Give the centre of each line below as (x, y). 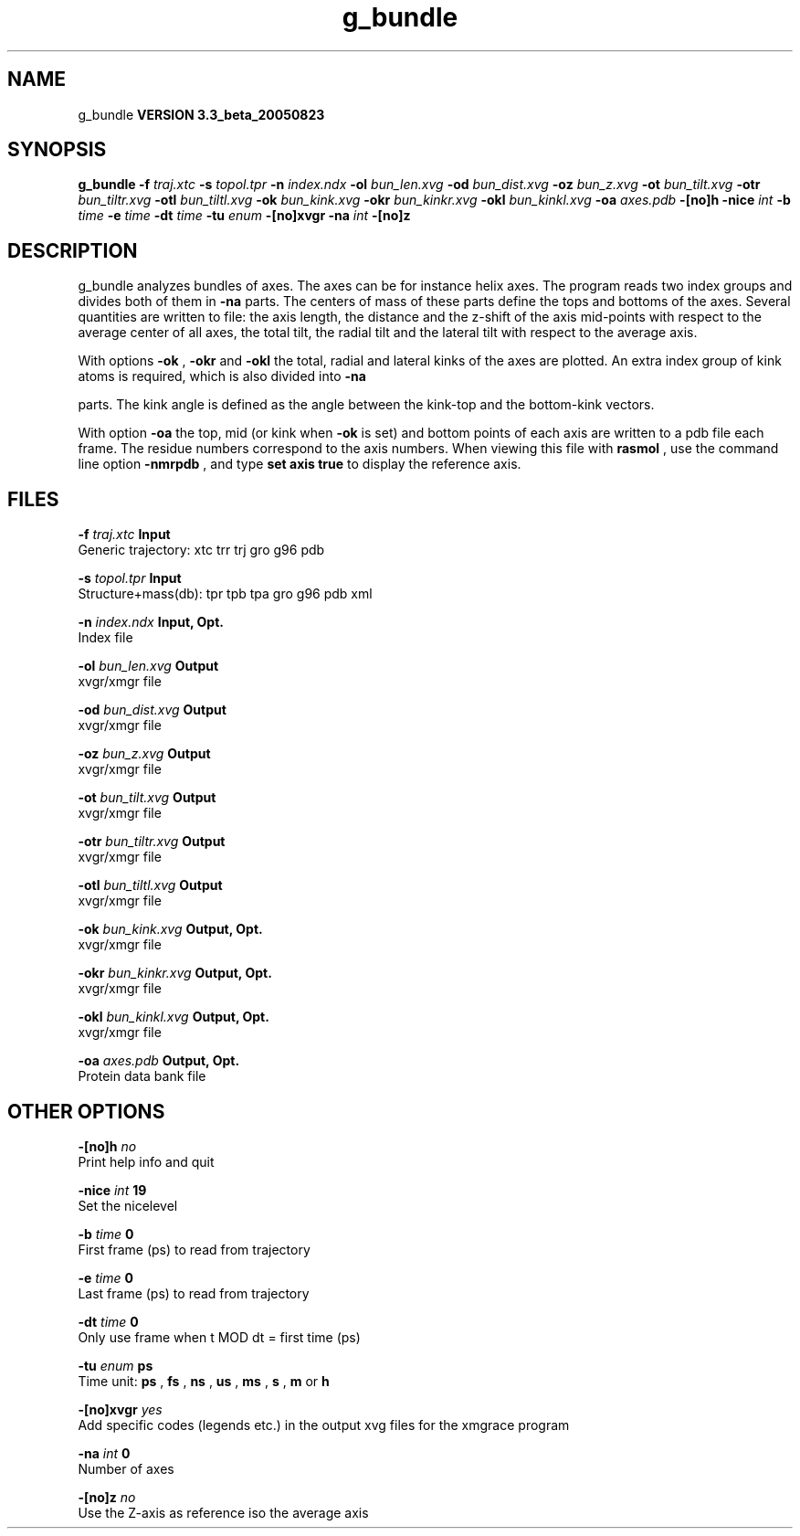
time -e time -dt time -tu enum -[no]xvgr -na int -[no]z (244, 216)
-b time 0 (106, 1234)
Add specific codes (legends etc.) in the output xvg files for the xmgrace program (324, 1425)
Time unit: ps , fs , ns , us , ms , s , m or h (204, 1381)
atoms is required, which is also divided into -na (222, 376)
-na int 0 (104, 1453)
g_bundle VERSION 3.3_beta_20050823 (201, 114)
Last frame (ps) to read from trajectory (194, 1293)
